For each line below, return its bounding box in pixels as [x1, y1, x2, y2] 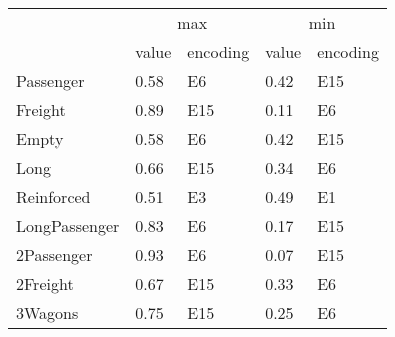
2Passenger [16, 243, 93, 266]
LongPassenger [16, 214, 120, 237]
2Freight [16, 272, 74, 295]
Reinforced [16, 185, 91, 208]
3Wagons [16, 301, 79, 324]
